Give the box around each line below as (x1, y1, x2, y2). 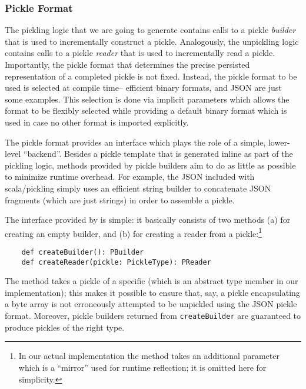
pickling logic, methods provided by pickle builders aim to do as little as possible (5, 159, 296, 171)
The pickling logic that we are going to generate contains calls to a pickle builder (5, 24, 296, 36)
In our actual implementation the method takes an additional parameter (18, 350, 280, 362)
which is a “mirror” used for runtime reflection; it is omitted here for (18, 361, 267, 373)
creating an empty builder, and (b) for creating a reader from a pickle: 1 (5, 225, 262, 239)
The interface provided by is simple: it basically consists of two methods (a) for (5, 213, 291, 226)
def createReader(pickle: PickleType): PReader (21, 258, 211, 266)
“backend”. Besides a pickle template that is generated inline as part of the (23, 147, 293, 160)
